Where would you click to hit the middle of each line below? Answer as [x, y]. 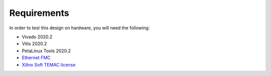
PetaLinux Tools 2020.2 [46, 51]
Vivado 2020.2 [37, 37]
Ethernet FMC [36, 58]
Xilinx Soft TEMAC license [49, 65]
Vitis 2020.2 [34, 44]
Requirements [39, 13]
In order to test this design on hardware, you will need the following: [80, 28]
